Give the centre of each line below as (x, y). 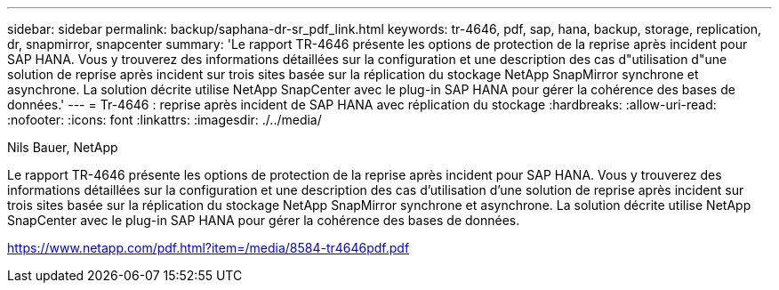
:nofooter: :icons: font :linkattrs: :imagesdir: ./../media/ (165, 120)
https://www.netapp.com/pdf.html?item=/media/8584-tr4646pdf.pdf (209, 248)
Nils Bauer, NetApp (63, 147)
